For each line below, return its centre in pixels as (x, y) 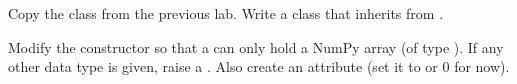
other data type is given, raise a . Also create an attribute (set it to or (223, 66)
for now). (482, 66)
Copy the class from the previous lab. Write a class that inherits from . (226, 13)
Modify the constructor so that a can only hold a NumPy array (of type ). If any (256, 46)
